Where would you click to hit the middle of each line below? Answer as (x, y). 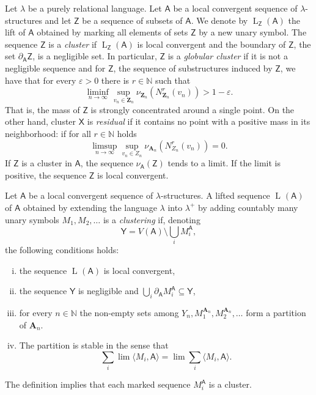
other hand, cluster (41, 121)
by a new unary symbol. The (253, 32)
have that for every (41, 80)
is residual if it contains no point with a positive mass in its (199, 121)
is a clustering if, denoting (152, 219)
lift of (15, 32)
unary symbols (32, 219)
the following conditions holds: (62, 249)
